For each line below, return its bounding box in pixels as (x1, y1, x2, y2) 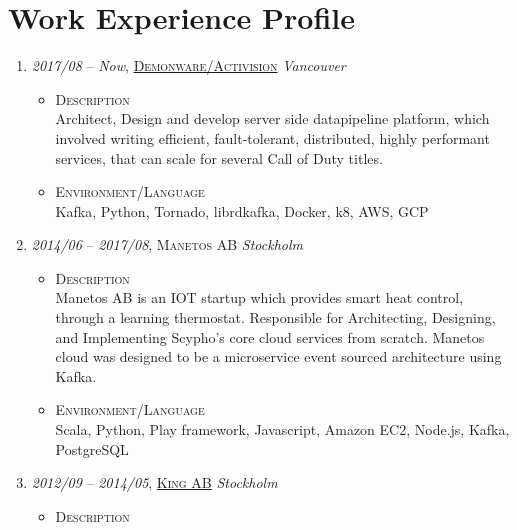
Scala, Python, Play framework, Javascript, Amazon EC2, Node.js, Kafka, (55, 419, 510, 440)
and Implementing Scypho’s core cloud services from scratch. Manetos (55, 326, 485, 347)
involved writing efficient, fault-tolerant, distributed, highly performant (55, 127, 490, 148)
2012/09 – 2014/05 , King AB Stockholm (31, 472, 278, 493)
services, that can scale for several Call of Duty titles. (55, 147, 383, 168)
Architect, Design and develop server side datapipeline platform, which (55, 108, 490, 129)
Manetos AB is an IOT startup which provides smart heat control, (55, 287, 464, 308)
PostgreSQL (55, 438, 129, 459)
